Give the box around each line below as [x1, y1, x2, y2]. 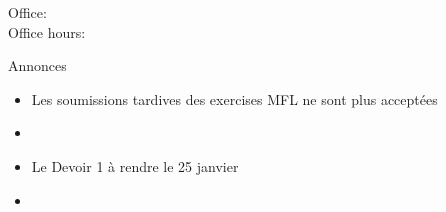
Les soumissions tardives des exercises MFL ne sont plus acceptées [31, 88, 438, 109]
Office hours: [8, 21, 86, 42]
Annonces [8, 55, 67, 76]
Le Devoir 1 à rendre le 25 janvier [31, 155, 239, 176]
